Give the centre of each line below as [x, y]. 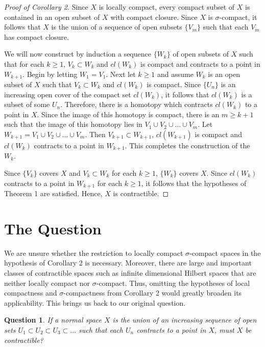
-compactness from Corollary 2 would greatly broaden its [153, 293]
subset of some [27, 104]
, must [224, 329]
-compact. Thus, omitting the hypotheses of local [173, 283]
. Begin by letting [50, 74]
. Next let [121, 74]
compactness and [31, 293]
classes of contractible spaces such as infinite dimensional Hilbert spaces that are [130, 272]
